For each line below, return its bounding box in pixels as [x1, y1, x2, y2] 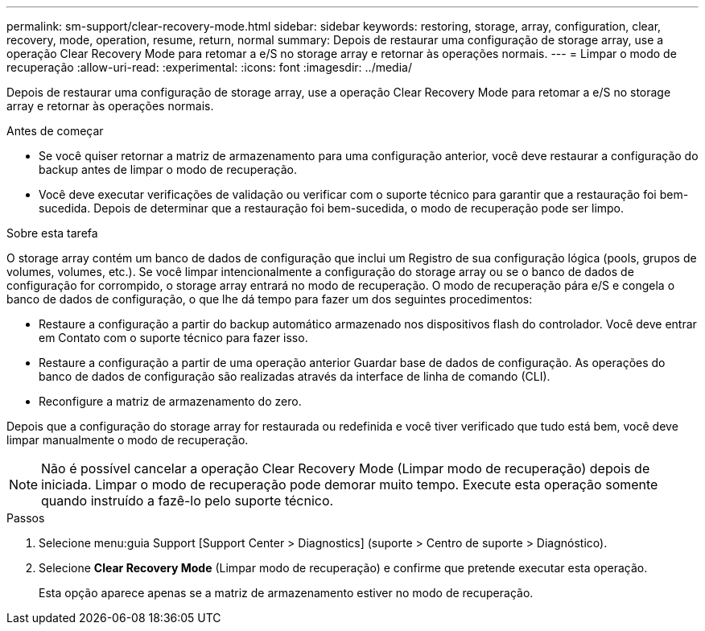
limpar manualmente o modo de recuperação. [6, 433, 249, 447]
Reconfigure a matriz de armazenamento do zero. [39, 394, 302, 408]
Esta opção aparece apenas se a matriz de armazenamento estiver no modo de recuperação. [39, 586, 534, 600]
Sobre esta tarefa [6, 226, 98, 240]
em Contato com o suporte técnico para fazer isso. [39, 331, 308, 344]
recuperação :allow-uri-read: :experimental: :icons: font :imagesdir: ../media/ [6, 60, 412, 74]
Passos [6, 511, 45, 525]
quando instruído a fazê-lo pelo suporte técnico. [41, 493, 334, 509]
